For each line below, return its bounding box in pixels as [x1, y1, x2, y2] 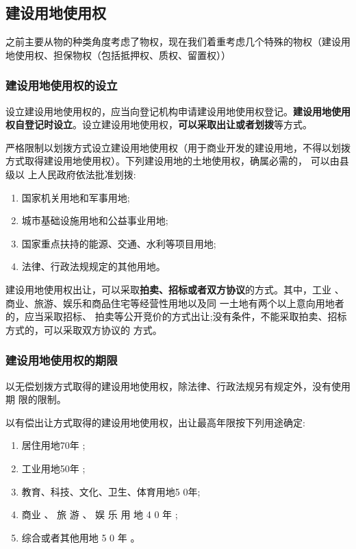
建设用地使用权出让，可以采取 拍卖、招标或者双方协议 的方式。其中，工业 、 [5, 282, 344, 296]
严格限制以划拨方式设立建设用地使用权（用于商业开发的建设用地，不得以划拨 [5, 140, 351, 154]
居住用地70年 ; [21, 438, 86, 452]
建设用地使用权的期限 [5, 352, 118, 369]
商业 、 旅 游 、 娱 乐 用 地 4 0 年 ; [21, 507, 178, 522]
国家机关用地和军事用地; [21, 190, 130, 204]
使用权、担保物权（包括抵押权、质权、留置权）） [14, 47, 231, 62]
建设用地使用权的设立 [5, 77, 118, 94]
